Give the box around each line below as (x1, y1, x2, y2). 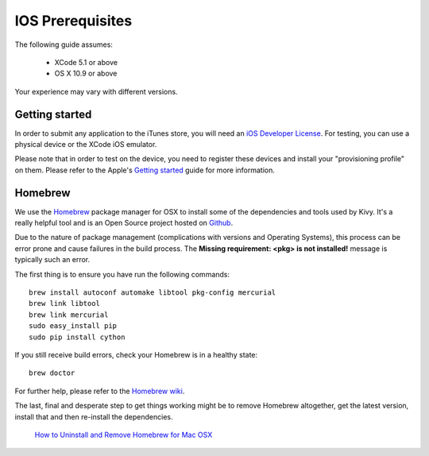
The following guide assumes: (14, 40, 113, 49)
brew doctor (29, 369, 75, 377)
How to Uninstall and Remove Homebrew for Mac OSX (34, 430, 213, 439)
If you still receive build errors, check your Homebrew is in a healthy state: (14, 350, 258, 359)
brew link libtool (29, 299, 101, 308)
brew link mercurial (29, 310, 109, 319)
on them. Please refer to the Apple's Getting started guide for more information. (14, 165, 276, 175)
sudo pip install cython (29, 332, 126, 342)
